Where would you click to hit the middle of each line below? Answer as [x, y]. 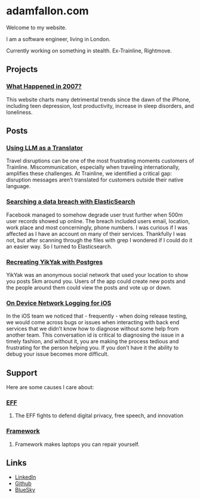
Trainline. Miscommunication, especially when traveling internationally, [93, 167]
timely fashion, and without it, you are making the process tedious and [93, 341]
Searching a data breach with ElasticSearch [71, 202]
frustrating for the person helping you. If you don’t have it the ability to [93, 348]
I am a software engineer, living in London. [58, 39]
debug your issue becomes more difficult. [58, 354]
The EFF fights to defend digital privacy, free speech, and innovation [99, 415]
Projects [22, 70]
